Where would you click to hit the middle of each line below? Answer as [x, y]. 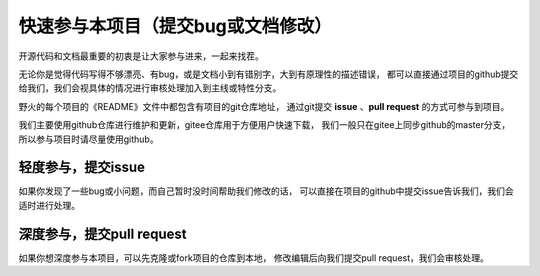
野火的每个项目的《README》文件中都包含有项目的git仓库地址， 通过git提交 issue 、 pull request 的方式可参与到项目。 [264, 106]
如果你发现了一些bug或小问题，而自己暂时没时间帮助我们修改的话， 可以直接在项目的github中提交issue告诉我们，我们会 [266, 191]
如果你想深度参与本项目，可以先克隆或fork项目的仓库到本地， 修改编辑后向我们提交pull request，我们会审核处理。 [254, 257]
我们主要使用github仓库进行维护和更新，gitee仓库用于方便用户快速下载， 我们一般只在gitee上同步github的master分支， [264, 125]
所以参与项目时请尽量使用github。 [88, 139]
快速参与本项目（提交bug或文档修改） [175, 26]
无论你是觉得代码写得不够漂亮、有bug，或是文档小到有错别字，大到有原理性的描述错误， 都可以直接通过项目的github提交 [268, 74]
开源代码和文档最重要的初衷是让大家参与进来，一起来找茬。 [141, 56]
